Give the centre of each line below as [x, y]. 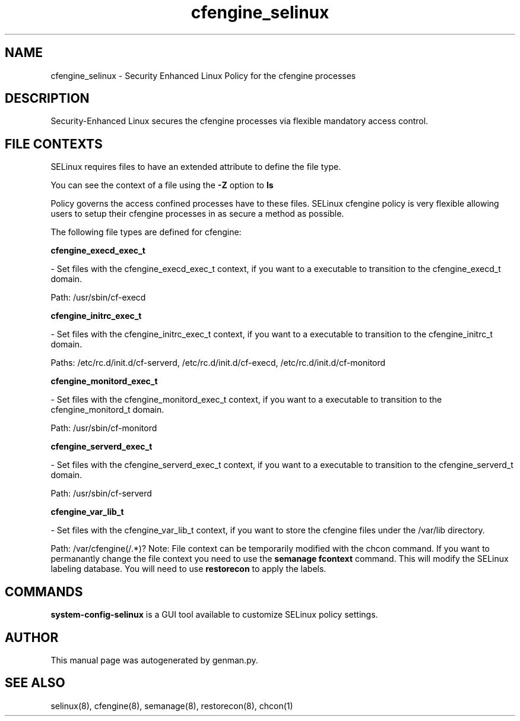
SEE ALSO [35, 683]
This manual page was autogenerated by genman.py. [154, 660]
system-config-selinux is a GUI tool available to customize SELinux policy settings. [214, 615]
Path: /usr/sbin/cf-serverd [101, 494]
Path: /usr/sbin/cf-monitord [104, 428]
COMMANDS [44, 592]
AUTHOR [32, 637]
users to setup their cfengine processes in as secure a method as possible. [197, 214]
